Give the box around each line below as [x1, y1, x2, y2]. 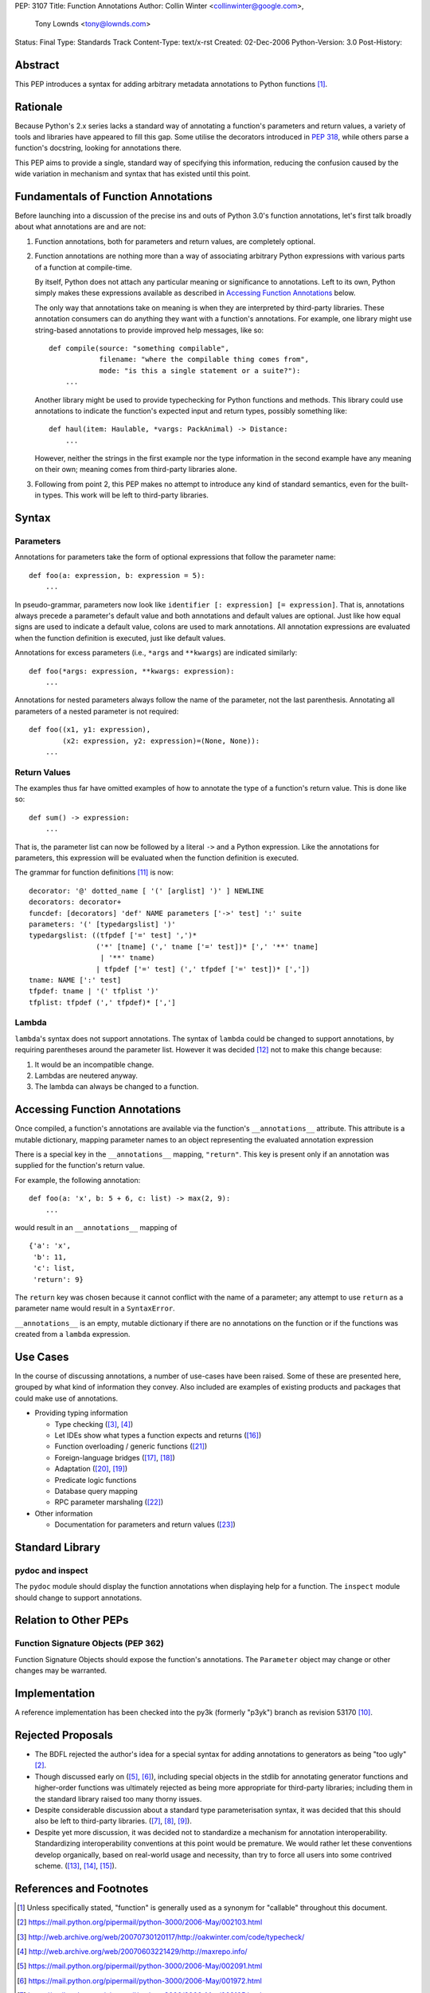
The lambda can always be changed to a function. [34, 1082, 199, 1091]
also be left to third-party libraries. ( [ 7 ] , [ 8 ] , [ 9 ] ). [34, 1816, 193, 1826]
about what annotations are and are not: [14, 222, 147, 231]
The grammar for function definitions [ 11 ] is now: [14, 867, 174, 877]
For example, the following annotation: [14, 1175, 141, 1185]
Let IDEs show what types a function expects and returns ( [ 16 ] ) [54, 1431, 262, 1440]
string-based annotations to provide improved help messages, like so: [34, 325, 264, 335]
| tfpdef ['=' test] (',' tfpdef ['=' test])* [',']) [96, 965, 311, 973]
